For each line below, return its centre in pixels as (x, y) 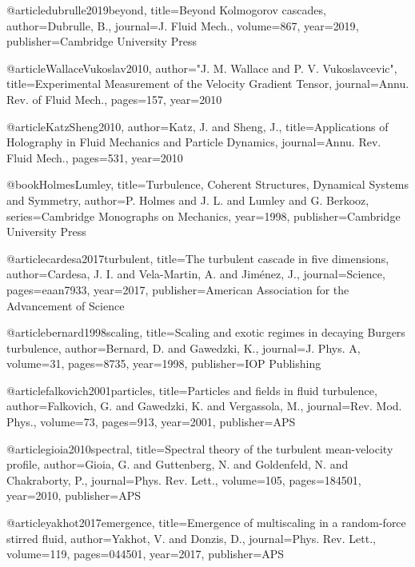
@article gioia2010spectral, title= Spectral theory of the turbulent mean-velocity (200, 448)
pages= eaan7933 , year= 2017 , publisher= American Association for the (178, 289)
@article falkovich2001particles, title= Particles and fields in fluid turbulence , (192, 390)
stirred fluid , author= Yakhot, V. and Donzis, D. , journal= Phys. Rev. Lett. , (191, 538)
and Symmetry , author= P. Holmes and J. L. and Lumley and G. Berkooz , (188, 200)
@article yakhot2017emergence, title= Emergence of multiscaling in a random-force (206, 523)
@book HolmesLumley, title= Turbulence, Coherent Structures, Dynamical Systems (207, 184)
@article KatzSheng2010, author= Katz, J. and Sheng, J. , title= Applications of (198, 126)
